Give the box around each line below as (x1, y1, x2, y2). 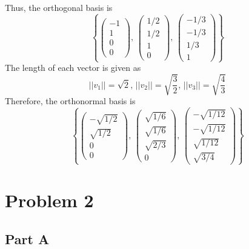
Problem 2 (5, 188, 94, 213)
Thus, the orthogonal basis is (5, 1, 113, 13)
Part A (5, 229, 50, 248)
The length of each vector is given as (5, 61, 141, 74)
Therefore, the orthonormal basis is (5, 95, 136, 107)
